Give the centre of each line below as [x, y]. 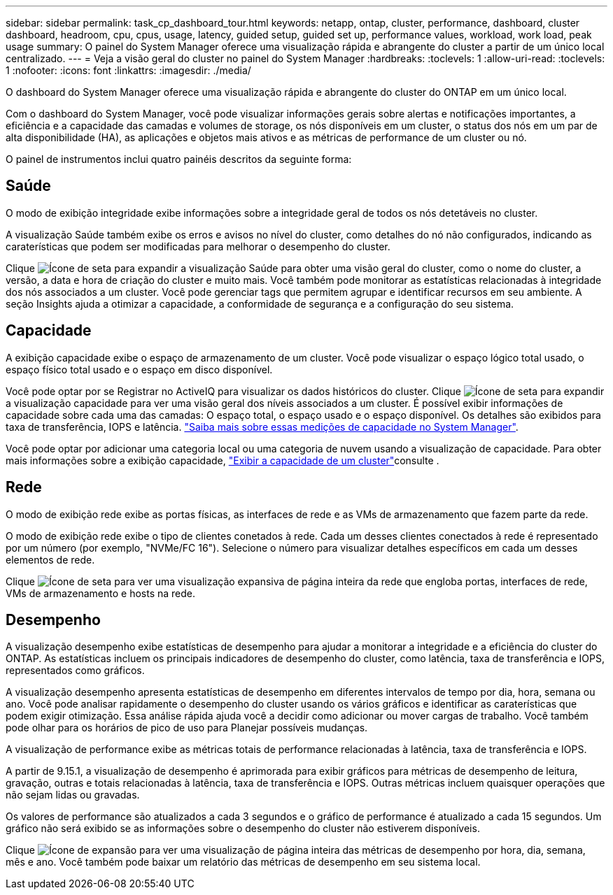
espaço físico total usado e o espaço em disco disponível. [139, 369]
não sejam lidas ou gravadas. [73, 795]
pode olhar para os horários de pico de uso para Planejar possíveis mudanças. [187, 728]
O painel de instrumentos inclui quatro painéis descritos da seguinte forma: [179, 159]
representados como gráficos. [75, 671]
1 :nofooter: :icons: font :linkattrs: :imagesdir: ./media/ [128, 70]
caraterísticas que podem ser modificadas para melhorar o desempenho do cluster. [198, 246]
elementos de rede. [50, 559]
